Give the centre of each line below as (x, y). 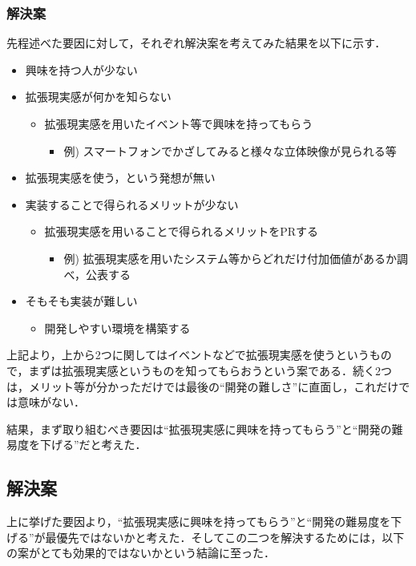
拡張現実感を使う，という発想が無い (120, 178)
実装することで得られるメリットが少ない (132, 204)
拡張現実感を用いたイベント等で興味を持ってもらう (179, 123)
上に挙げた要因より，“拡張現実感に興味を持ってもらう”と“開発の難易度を (199, 522)
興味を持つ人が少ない (81, 69)
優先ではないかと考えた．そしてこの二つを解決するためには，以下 (230, 537)
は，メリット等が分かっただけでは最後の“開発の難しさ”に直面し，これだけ (203, 386)
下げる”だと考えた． (93, 445)
